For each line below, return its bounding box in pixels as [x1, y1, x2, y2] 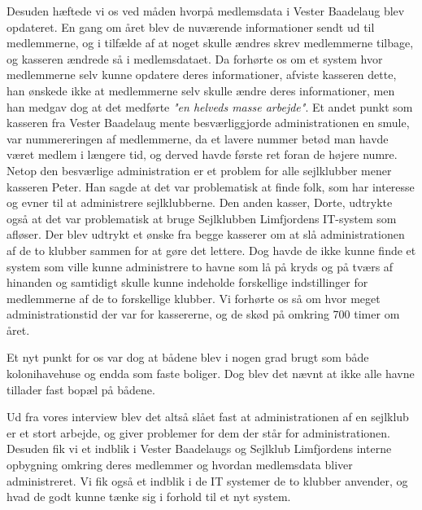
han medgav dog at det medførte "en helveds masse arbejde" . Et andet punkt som [7, 98, 413, 115]
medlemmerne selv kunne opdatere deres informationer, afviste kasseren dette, [7, 66, 397, 83]
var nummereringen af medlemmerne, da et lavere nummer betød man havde [7, 130, 389, 147]
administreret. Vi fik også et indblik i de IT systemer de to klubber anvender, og [7, 472, 408, 489]
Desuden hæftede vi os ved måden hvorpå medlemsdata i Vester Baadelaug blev [7, 2, 405, 19]
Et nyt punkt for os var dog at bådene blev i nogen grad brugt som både [7, 349, 369, 366]
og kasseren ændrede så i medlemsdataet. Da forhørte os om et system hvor [7, 50, 383, 67]
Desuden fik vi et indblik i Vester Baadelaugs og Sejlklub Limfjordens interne [7, 440, 392, 457]
